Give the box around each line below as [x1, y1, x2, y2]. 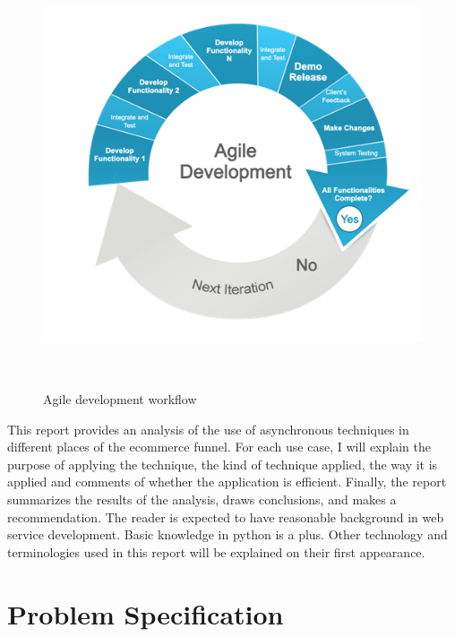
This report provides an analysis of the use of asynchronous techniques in [7, 419, 409, 438]
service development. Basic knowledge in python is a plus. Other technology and [7, 525, 448, 544]
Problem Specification [7, 595, 284, 632]
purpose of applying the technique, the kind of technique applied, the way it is [7, 454, 438, 473]
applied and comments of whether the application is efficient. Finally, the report [7, 472, 447, 491]
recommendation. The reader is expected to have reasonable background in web [7, 507, 444, 526]
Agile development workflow [43, 390, 197, 409]
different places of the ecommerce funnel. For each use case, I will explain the [7, 437, 431, 456]
